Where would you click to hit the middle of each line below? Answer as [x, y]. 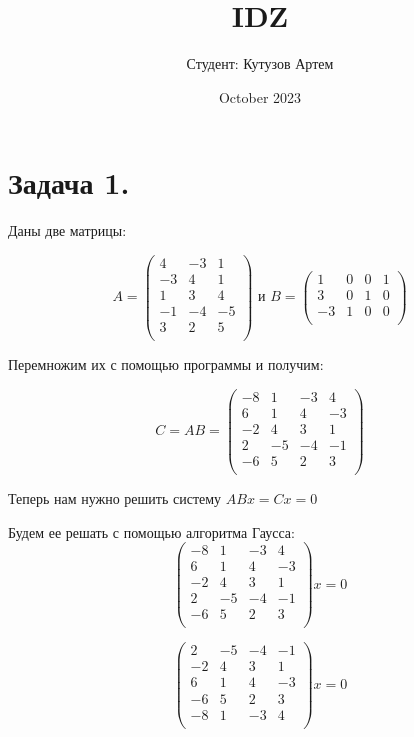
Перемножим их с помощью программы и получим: [166, 364]
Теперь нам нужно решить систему [115, 497]
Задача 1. [69, 182]
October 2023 [260, 96]
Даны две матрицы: [67, 230]
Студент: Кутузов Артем [260, 63]
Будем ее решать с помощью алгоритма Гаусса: [151, 531]
